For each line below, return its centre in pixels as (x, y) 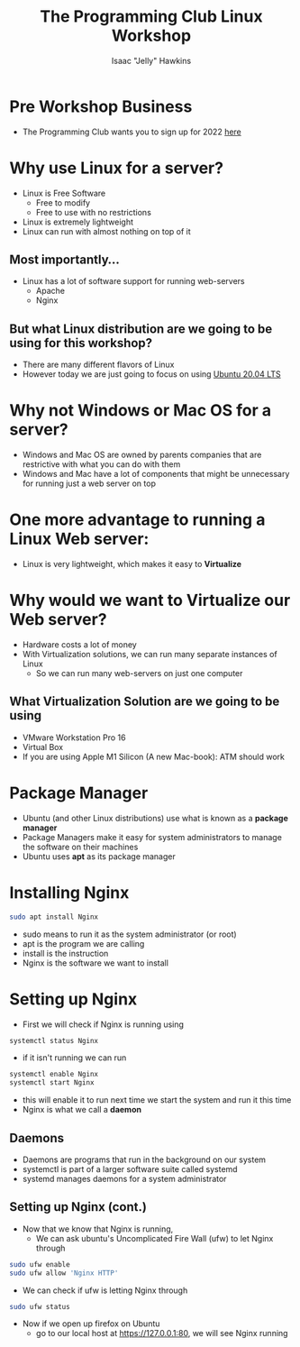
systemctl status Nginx (54, 1040)
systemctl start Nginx (52, 1083)
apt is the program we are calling (83, 943)
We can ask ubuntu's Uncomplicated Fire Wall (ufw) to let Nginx (155, 1238)
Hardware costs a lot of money (79, 645)
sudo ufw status (40, 1306)
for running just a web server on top (89, 483)
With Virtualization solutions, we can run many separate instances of (150, 655)
